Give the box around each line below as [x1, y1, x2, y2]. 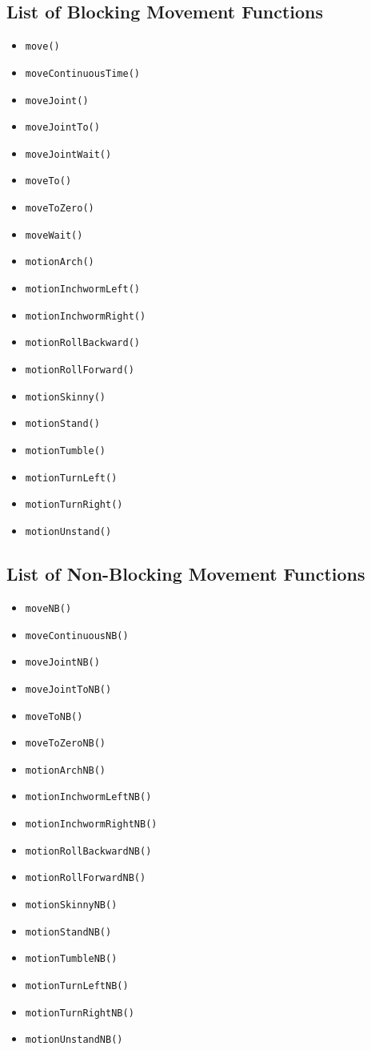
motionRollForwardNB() [25, 872, 146, 884]
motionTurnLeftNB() [25, 980, 129, 992]
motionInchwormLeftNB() [25, 791, 152, 803]
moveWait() [25, 229, 83, 241]
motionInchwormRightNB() [25, 819, 158, 831]
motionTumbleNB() [25, 953, 118, 965]
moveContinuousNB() [25, 630, 129, 642]
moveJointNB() [25, 657, 100, 669]
